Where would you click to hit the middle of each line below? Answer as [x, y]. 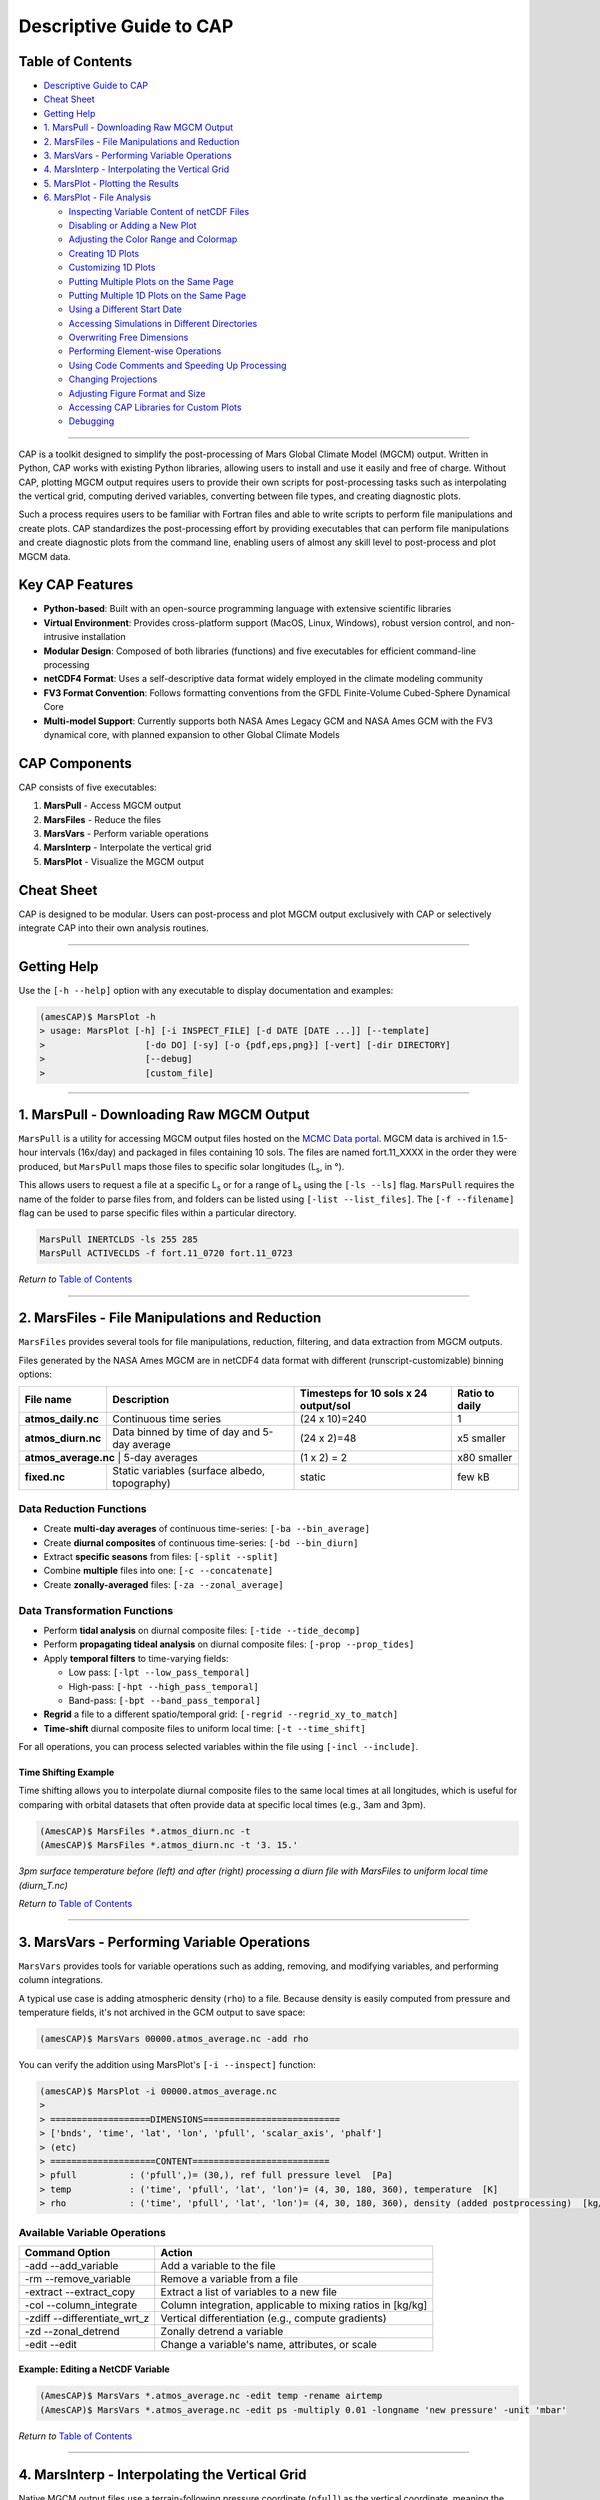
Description [141, 1400]
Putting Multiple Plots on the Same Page [151, 281]
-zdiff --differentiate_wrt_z [87, 2318]
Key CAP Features [76, 585]
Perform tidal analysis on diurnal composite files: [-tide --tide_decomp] [202, 1630]
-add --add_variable [71, 2265]
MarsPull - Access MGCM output [112, 806]
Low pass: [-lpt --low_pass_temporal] [159, 1672]
